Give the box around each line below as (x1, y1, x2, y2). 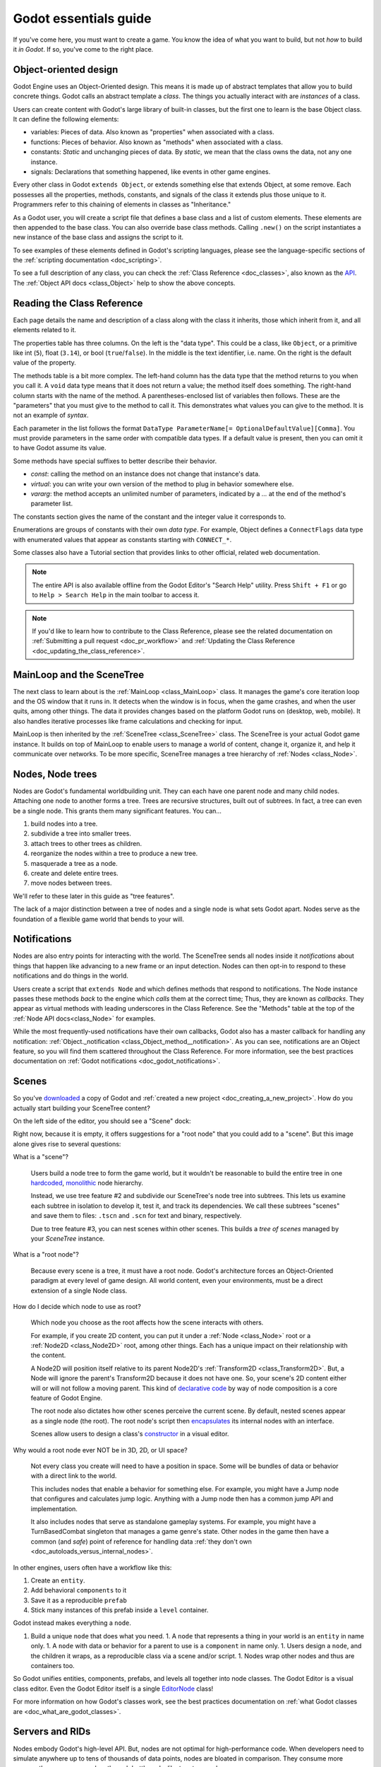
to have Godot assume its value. (13, 444, 107, 452)
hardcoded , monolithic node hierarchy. (30, 1179, 144, 1187)
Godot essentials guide (13, 11, 152, 26)
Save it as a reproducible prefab (30, 1596, 127, 1604)
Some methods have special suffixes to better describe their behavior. (13, 457, 217, 465)
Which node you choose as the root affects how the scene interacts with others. (30, 1318, 264, 1327)
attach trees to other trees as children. (30, 839, 143, 847)
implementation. (30, 1504, 78, 1513)
